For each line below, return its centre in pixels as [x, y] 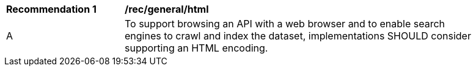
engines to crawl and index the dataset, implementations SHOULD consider [298, 36]
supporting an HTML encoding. [196, 48]
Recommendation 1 [51, 9]
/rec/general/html [167, 9]
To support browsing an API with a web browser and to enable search [285, 24]
